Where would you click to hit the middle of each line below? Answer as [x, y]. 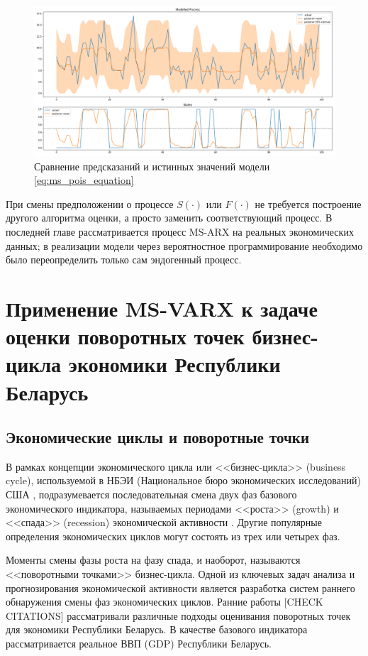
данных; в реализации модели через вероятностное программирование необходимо [184, 245]
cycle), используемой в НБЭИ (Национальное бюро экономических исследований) [183, 480]
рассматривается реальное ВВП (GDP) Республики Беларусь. [139, 644]
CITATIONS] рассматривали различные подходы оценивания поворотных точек [178, 615]
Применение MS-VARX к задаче [162, 308]
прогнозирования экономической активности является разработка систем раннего [180, 587]
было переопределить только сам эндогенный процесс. [124, 259]
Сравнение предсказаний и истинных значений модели [152, 166]
